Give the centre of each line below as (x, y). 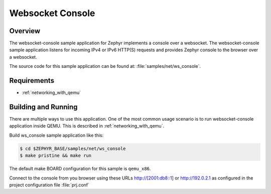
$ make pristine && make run (56, 156)
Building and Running (43, 107)
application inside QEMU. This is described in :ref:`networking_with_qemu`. (87, 126)
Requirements (32, 81)
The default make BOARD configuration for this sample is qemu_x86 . (80, 169)
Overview (25, 31)
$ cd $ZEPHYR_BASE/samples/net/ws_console (73, 149)
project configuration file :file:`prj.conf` (49, 185)
